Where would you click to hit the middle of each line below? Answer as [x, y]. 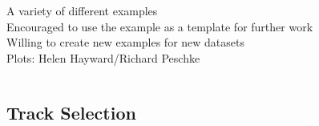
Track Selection [71, 112]
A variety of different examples [82, 10]
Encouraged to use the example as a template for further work [160, 26]
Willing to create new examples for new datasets [125, 42]
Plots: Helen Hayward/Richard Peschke [103, 57]
